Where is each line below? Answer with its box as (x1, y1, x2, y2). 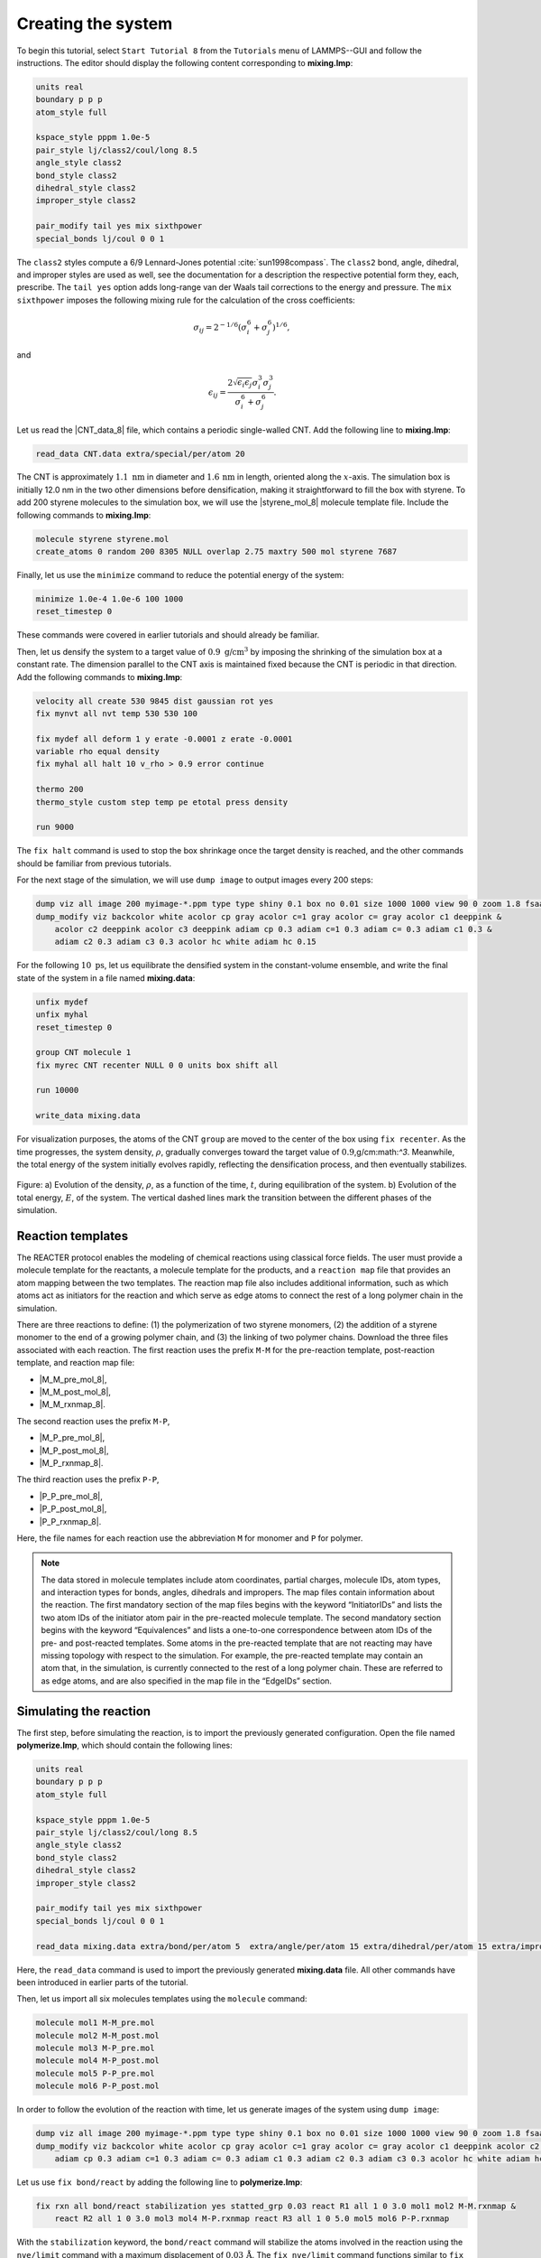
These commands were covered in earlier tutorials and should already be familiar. (16, 630, 320, 640)
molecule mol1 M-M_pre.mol (35, 2018, 155, 2028)
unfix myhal (35, 1010, 89, 1020)
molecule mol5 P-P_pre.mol (35, 2068, 155, 2078)
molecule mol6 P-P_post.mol (35, 2081, 160, 2091)
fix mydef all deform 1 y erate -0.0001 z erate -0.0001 (35, 733, 293, 744)
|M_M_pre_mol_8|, (39, 1374, 107, 1385)
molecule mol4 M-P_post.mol (35, 2056, 160, 2066)
